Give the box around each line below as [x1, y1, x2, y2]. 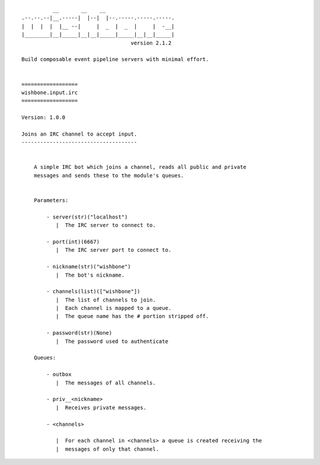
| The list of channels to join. [55, 296, 156, 303]
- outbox [46, 371, 72, 378]
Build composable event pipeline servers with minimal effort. [21, 56, 209, 63]
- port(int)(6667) [46, 238, 100, 245]
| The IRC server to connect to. [55, 222, 156, 229]
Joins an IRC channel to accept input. [21, 130, 137, 137]
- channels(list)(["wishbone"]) [46, 288, 140, 295]
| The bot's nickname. [55, 271, 125, 278]
